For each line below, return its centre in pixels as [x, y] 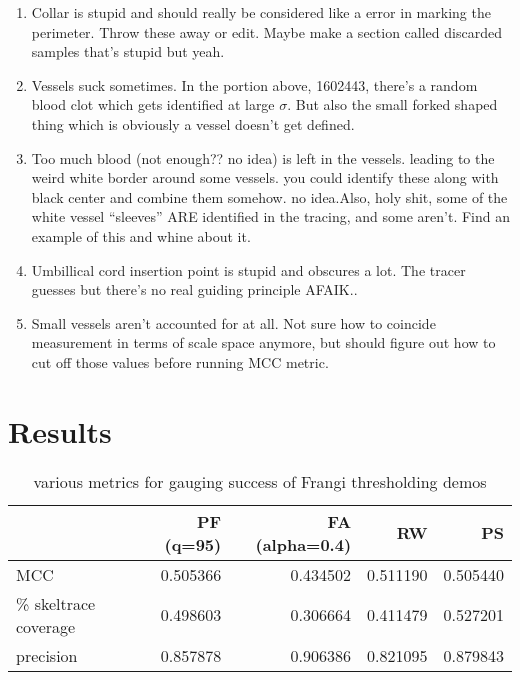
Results [60, 430]
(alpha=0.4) [303, 544]
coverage [46, 626]
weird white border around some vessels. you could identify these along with [265, 177]
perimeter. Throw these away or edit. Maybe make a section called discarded [266, 31]
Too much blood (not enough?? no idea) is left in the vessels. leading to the [263, 157]
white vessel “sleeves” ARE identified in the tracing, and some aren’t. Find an [270, 216]
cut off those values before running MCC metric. [180, 361]
